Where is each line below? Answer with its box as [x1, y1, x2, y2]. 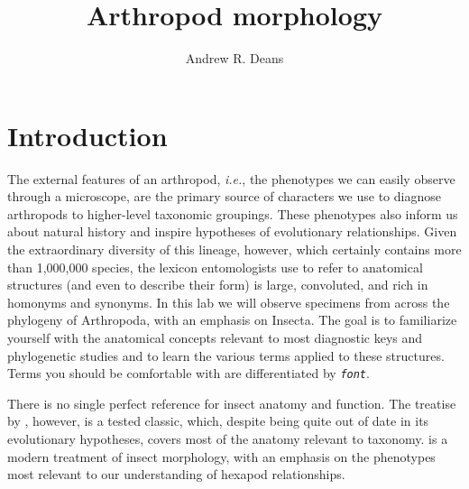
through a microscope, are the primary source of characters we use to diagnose [7, 187, 441, 206]
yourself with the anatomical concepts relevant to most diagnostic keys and [7, 328, 423, 346]
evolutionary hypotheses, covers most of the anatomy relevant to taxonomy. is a [7, 429, 448, 448]
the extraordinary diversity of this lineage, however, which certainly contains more [7, 240, 462, 259]
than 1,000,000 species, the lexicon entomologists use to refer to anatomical [7, 257, 423, 276]
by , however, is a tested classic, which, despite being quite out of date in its [7, 411, 429, 430]
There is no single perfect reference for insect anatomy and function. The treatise [7, 393, 456, 412]
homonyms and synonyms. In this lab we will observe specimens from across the [7, 292, 450, 311]
